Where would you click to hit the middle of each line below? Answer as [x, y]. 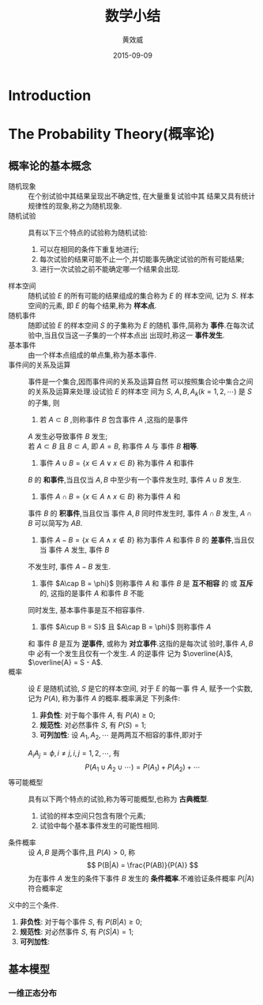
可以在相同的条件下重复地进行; [89, 249]
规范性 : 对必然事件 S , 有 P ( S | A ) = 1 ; [77, 932]
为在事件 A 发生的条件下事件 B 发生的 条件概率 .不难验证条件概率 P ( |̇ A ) [141, 879]
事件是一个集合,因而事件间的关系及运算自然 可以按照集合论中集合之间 [141, 381]
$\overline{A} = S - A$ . [66, 662]
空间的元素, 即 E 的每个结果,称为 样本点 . [92, 306]
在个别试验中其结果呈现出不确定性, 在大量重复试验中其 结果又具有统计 [141, 196]
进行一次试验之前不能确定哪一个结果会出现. [109, 268]
